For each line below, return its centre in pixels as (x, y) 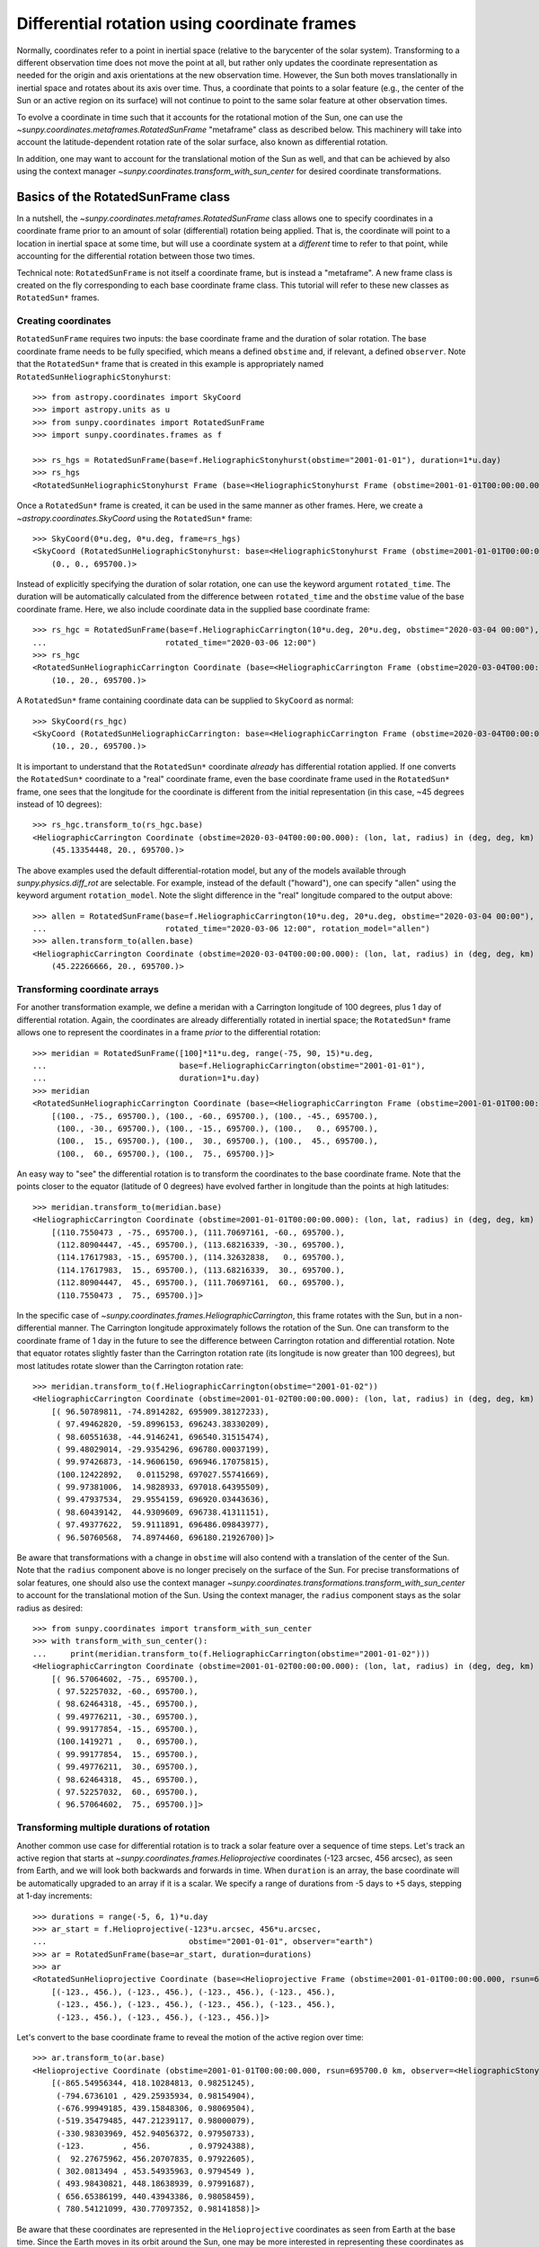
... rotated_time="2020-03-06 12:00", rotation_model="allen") (232, 929)
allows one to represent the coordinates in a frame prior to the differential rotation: (168, 1033)
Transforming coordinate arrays (88, 990)
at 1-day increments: (54, 1896)
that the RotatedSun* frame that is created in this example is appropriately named (170, 364)
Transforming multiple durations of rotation (113, 1827)
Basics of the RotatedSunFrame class (124, 196)
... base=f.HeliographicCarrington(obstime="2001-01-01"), (229, 1066)
